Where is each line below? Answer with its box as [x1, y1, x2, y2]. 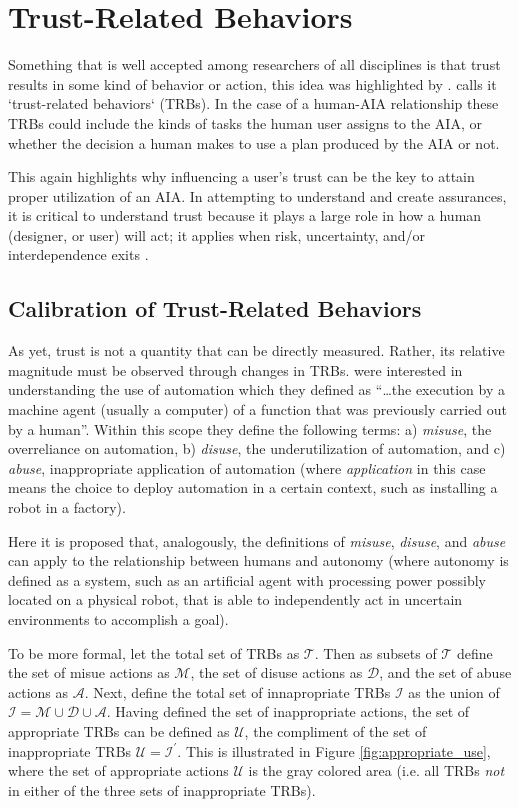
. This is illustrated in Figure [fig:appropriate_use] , [177, 740, 491, 761]
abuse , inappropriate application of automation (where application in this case [8, 457, 486, 478]
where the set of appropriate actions [8, 760, 229, 781]
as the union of [408, 681, 500, 702]
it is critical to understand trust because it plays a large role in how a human [8, 205, 482, 226]
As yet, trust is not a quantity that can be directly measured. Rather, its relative [8, 340, 505, 361]
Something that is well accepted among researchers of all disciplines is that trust [8, 54, 501, 75]
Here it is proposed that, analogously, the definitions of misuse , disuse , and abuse [8, 530, 506, 551]
